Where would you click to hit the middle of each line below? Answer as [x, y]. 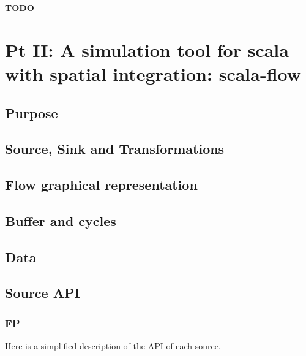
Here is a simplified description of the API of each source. [113, 346]
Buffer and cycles [61, 220]
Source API [43, 293]
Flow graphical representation [101, 185]
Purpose [32, 112]
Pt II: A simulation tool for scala [147, 49]
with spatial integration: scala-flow [153, 73]
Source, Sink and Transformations [115, 149]
